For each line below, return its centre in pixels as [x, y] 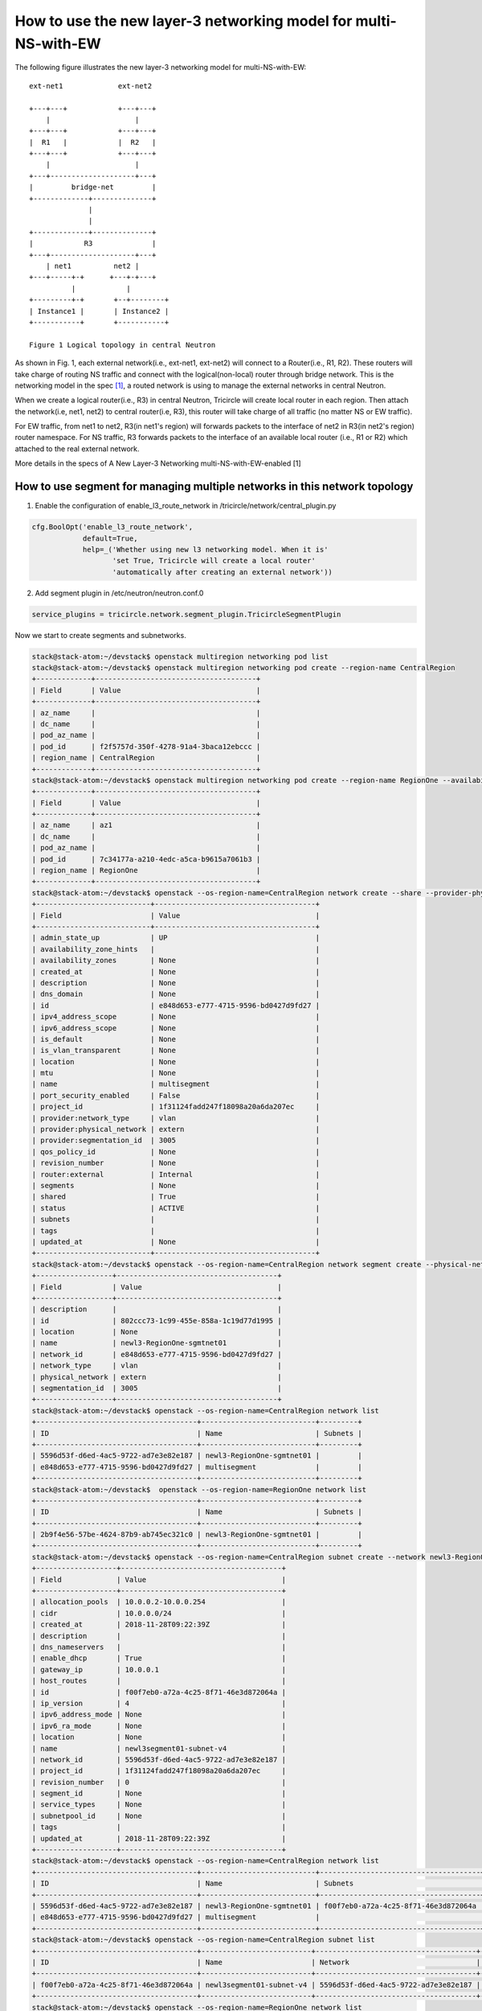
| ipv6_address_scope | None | [176, 1028]
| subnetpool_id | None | [159, 1816]
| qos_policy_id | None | [176, 1151]
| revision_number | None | [176, 1163]
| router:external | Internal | [176, 1174]
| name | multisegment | [176, 1084]
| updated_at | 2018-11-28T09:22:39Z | [159, 1838]
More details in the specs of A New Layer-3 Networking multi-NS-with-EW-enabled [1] [158, 463]
